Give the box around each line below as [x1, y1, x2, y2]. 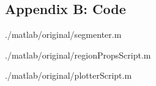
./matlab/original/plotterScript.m [5, 69, 132, 82]
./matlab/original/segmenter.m [5, 28, 122, 41]
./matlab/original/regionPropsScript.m [5, 48, 151, 61]
